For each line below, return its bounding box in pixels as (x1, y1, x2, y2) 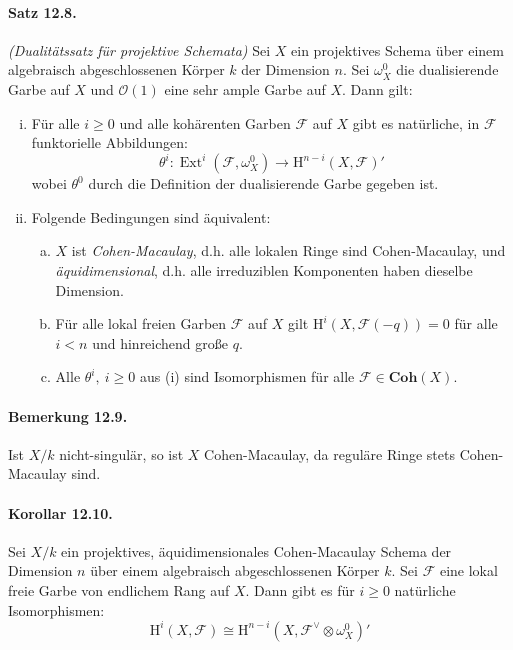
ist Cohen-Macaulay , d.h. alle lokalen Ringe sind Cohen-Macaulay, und (71, 240, 506, 261)
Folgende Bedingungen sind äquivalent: (31, 206, 271, 227)
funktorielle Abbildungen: (31, 132, 188, 153)
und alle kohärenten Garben (119, 112, 291, 133)
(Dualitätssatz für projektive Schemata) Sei (8, 39, 271, 60)
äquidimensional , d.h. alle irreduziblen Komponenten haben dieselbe (55, 260, 473, 281)
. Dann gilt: (341, 78, 413, 99)
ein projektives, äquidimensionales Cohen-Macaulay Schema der (61, 540, 452, 561)
